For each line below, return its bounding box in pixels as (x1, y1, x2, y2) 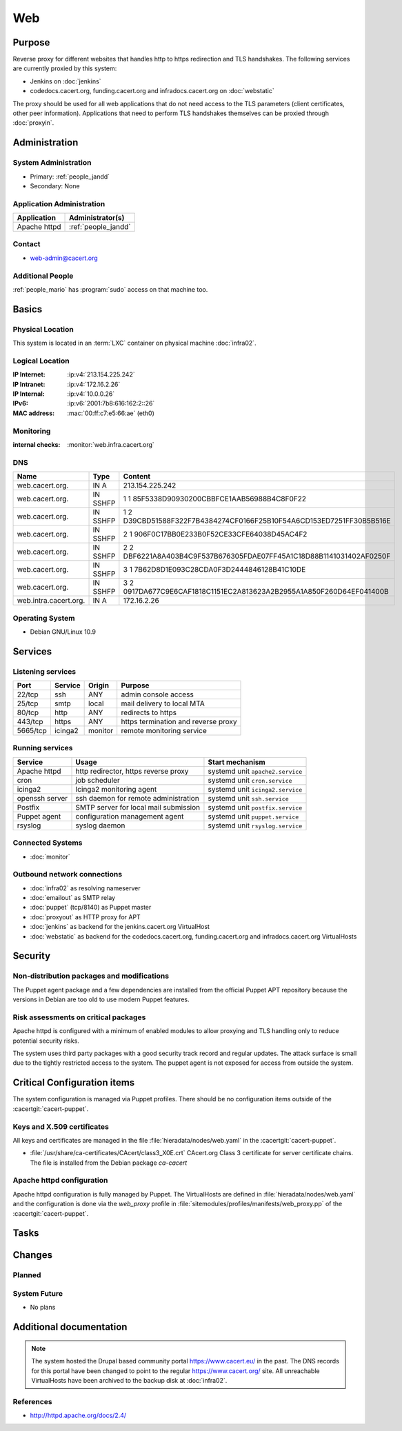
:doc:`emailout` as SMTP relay (30, 894, 116, 902)
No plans (30, 1303, 56, 1312)
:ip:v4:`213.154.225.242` (67, 370, 135, 379)
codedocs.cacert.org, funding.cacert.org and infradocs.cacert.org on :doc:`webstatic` (30, 87, 275, 95)
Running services (12, 743, 73, 753)
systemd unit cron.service (208, 775, 292, 785)
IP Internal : (12, 390, 45, 398)
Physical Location (12, 324, 74, 334)
